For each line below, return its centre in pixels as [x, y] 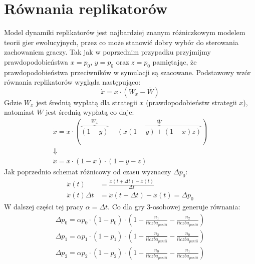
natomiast [19, 112]
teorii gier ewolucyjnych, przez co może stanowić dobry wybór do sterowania [121, 42]
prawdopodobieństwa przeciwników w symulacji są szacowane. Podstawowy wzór [127, 72]
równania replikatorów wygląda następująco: [72, 82]
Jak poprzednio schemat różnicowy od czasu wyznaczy [88, 172]
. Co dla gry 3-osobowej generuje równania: [174, 207]
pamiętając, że [175, 61]
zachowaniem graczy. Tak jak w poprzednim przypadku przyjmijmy [107, 52]
